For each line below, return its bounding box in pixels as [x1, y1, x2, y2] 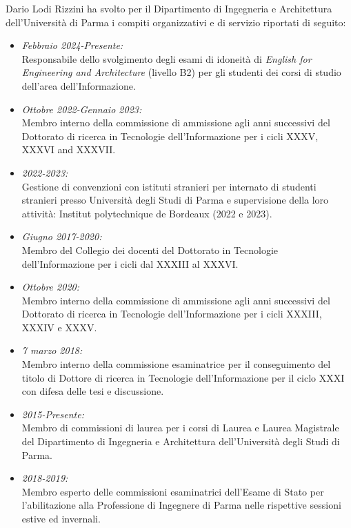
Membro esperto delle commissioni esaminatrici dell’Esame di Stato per [21, 484, 324, 498]
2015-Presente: [21, 407, 84, 421]
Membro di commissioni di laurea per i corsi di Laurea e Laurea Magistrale [21, 420, 339, 435]
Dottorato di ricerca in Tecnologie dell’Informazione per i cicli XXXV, [21, 128, 319, 143]
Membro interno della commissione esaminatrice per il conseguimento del [21, 357, 331, 371]
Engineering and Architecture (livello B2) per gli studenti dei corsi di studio [21, 65, 341, 79]
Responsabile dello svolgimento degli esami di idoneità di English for [21, 51, 312, 66]
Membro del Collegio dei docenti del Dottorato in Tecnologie [21, 242, 279, 257]
